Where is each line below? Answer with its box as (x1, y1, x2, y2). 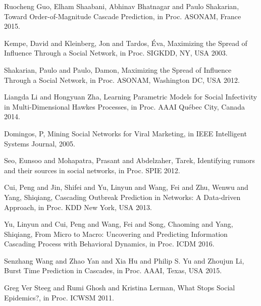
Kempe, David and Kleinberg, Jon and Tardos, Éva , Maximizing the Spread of (4, 37, 247, 48)
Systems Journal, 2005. (4, 138, 75, 148)
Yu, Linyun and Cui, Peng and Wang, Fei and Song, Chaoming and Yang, (4, 219, 233, 229)
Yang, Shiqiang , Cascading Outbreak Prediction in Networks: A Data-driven (4, 191, 241, 202)
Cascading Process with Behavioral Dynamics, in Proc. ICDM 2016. (4, 238, 215, 249)
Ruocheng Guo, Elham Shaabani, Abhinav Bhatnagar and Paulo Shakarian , (4, 1, 239, 11)
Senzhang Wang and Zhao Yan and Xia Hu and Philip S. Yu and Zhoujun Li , (4, 255, 244, 266)
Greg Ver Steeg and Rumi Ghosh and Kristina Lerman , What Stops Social (4, 282, 235, 293)
